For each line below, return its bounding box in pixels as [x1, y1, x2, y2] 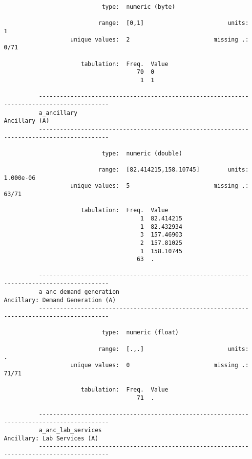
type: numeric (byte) [102, 3, 175, 10]
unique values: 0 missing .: [70, 361, 249, 369]
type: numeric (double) [102, 150, 183, 157]
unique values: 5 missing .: [70, 182, 249, 190]
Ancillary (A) [4, 117, 50, 125]
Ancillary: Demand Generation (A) [4, 296, 116, 304]
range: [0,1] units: [98, 20, 249, 27]
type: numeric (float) [102, 329, 179, 336]
